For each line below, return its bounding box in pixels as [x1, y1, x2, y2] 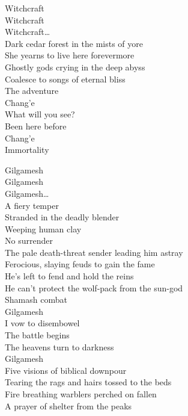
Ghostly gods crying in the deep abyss [5, 60, 145, 73]
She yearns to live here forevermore [5, 49, 135, 61]
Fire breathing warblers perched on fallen [5, 388, 157, 400]
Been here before [5, 119, 67, 132]
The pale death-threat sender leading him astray [5, 246, 183, 258]
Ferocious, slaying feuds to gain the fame [5, 258, 155, 270]
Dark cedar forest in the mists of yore [5, 37, 144, 49]
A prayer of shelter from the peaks [5, 399, 132, 412]
